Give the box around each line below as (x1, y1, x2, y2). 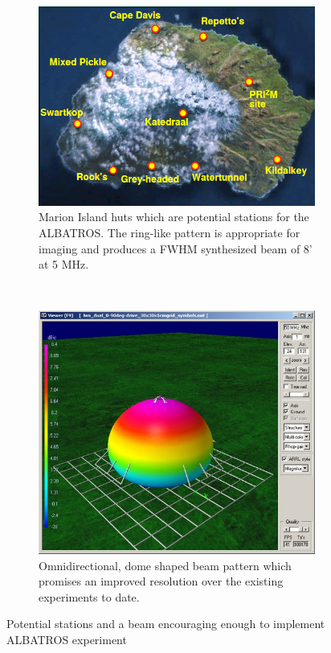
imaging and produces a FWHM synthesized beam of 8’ (39, 240, 313, 257)
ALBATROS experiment (6, 630, 127, 647)
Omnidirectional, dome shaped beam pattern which (39, 556, 292, 573)
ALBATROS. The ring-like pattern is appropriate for (39, 224, 300, 240)
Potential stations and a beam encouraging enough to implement (6, 615, 325, 632)
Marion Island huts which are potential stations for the (39, 208, 309, 225)
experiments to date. (39, 588, 140, 605)
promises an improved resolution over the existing (39, 573, 284, 589)
